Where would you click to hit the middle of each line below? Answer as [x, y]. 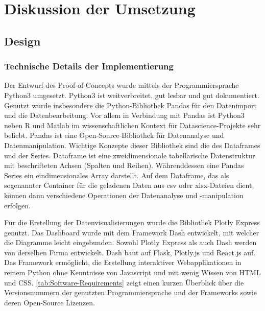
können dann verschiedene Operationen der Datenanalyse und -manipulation [124, 195]
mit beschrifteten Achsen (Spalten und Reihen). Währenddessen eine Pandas [124, 165]
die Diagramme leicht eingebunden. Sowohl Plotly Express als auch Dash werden [130, 242]
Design [22, 41]
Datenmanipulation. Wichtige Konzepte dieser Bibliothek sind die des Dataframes [132, 145]
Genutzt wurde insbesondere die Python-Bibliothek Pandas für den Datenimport [130, 105]
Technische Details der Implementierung [89, 66]
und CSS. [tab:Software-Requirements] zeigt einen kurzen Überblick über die [124, 282]
